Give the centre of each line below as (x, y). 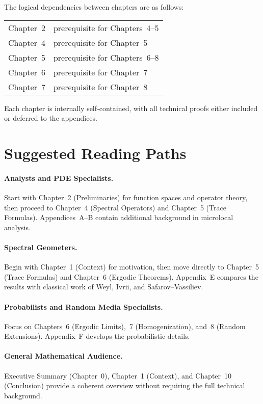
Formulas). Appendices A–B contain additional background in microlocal (119, 217)
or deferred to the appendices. (51, 118)
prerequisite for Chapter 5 (100, 42)
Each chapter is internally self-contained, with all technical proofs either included (131, 108)
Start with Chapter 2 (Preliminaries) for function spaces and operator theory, (126, 197)
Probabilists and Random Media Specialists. (84, 306)
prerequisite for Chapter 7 (100, 72)
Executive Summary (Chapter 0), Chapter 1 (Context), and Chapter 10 (118, 375)
